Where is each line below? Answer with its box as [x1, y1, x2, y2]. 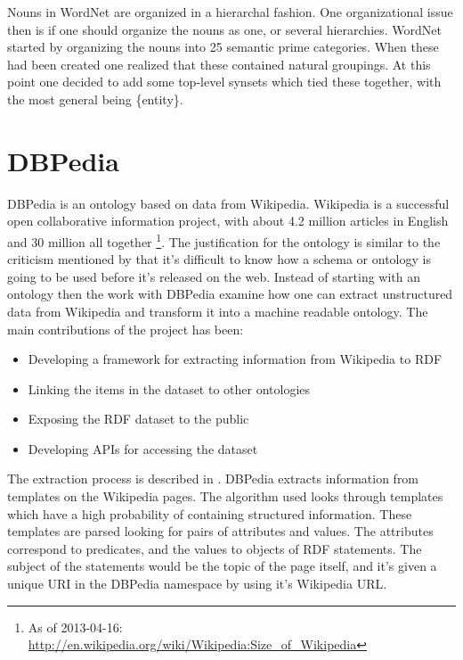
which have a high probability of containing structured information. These [7, 504, 412, 523]
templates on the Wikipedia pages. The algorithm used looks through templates [7, 487, 443, 506]
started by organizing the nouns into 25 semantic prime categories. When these [7, 37, 439, 56]
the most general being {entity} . [7, 89, 183, 108]
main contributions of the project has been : [7, 319, 244, 338]
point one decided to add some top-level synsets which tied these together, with [7, 72, 442, 91]
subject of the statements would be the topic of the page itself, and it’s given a [7, 557, 437, 575]
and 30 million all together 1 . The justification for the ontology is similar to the [7, 229, 441, 251]
